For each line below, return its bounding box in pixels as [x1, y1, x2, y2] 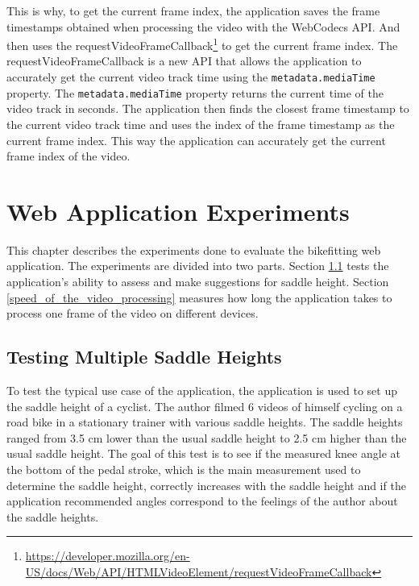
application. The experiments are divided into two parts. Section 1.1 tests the [6, 257, 389, 274]
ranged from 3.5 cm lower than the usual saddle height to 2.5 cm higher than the [6, 429, 407, 446]
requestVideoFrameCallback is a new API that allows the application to [6, 52, 362, 69]
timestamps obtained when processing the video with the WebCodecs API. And [6, 18, 400, 35]
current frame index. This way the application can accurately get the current [6, 131, 386, 148]
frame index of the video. [6, 148, 131, 164]
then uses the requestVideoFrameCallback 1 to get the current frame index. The [6, 35, 398, 53]
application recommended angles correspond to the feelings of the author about [6, 492, 398, 509]
